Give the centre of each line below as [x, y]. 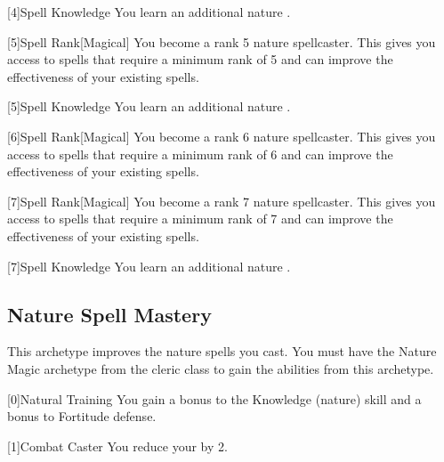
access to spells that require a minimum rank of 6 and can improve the [200, 154]
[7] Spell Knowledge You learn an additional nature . [149, 266]
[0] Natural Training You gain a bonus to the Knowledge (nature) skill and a [214, 398]
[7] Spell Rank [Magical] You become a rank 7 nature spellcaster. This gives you [222, 201]
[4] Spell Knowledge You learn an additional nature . [149, 12]
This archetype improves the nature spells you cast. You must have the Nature [222, 351]
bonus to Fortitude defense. [82, 416]
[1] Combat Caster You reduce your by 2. [117, 446]
